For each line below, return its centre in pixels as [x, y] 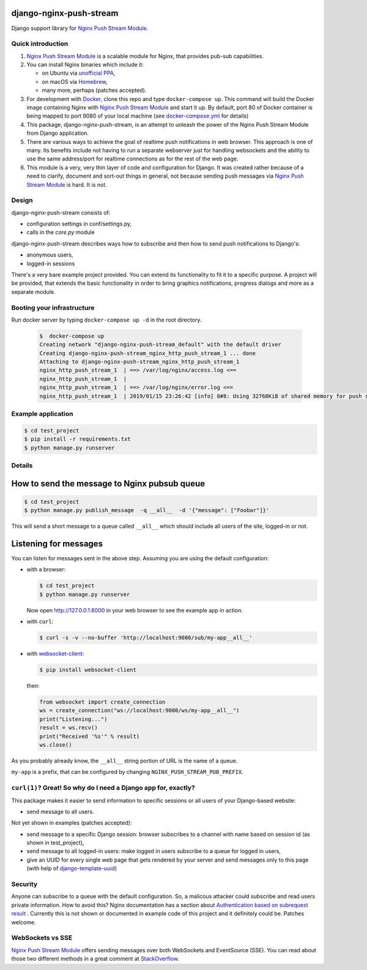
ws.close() [56, 745]
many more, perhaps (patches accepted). [94, 90]
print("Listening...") [73, 719]
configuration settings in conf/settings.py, [79, 224]
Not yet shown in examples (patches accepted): [72, 823]
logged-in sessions [51, 263]
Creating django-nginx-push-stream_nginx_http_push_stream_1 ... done [148, 353]
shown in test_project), [55, 843]
